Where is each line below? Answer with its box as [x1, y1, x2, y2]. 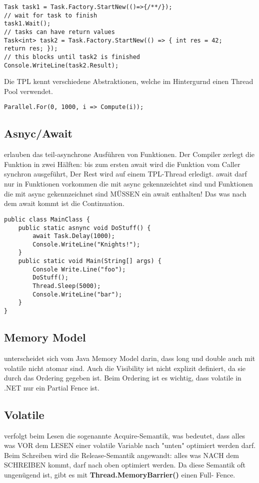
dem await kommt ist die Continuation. [4, 198, 124, 208]
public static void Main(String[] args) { [18, 257, 161, 265]
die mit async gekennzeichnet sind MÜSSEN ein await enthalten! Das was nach [4, 188, 246, 198]
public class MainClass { [4, 215, 90, 223]
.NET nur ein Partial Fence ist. [4, 382, 99, 392]
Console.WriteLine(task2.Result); [4, 61, 119, 69]
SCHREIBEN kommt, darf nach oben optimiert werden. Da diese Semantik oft [4, 459, 245, 470]
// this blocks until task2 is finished [4, 53, 140, 60]
